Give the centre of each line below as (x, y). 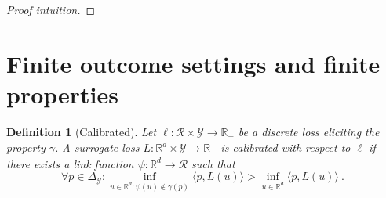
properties (62, 94)
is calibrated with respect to (286, 148)
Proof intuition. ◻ (51, 9)
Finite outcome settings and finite (193, 63)
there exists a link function (70, 163)
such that (213, 163)
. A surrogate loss (97, 148)
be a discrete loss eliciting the (309, 131)
